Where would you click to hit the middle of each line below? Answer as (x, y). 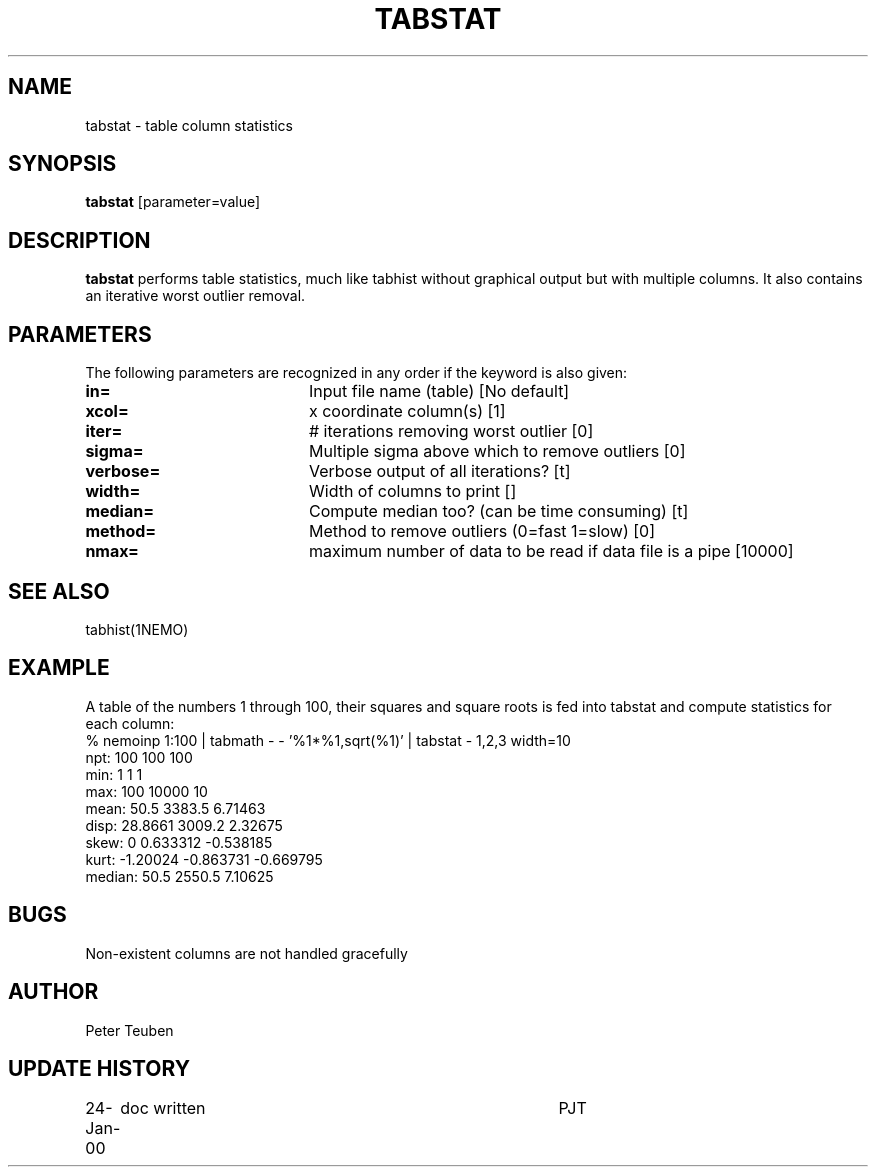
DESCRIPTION (79, 240)
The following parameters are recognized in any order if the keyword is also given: (356, 373)
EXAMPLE (59, 668)
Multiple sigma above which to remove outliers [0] (497, 451)
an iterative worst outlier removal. (195, 296)
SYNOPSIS (62, 164)
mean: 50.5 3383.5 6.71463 (175, 808)
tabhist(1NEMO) (137, 629)
